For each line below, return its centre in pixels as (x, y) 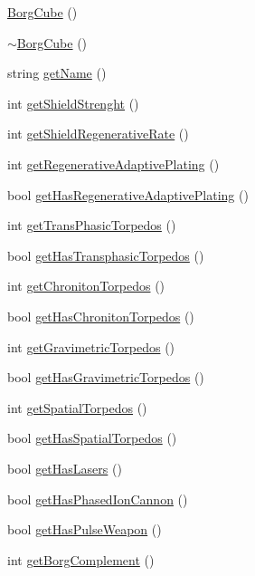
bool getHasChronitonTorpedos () (101, 316)
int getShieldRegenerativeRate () (98, 134)
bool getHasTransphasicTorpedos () (106, 255)
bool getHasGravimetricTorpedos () (106, 377)
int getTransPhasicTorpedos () (92, 225)
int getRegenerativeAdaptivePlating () (113, 163)
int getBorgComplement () (81, 559)
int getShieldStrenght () (73, 103)
